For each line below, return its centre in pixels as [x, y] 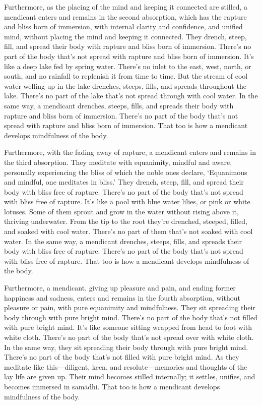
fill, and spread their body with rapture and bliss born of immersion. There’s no [128, 46]
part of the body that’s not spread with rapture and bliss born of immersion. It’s [129, 56]
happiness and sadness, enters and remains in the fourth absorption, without [122, 297]
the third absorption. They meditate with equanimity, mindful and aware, [118, 162]
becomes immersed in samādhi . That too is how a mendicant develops [112, 386]
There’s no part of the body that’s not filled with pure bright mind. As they [122, 357]
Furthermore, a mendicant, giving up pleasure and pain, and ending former [120, 288]
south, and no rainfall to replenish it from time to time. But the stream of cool [126, 76]
